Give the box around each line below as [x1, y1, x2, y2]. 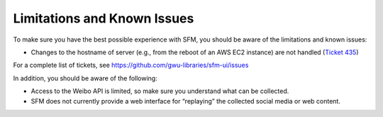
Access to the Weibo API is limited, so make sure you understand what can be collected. [30, 87, 289, 95]
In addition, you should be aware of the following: [13, 74, 157, 82]
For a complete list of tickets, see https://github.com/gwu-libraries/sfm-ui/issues [13, 61, 249, 70]
